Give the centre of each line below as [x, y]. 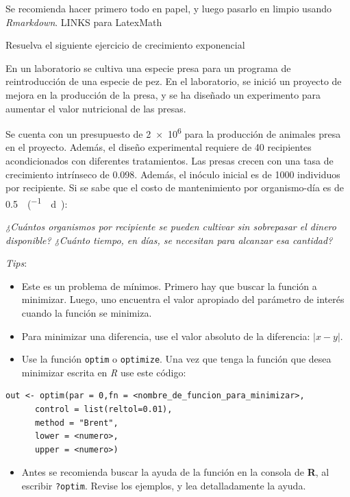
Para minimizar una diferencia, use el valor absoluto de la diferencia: [166, 336]
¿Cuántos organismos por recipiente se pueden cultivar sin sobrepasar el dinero [171, 227]
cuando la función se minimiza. [87, 313]
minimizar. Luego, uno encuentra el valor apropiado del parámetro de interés [183, 299]
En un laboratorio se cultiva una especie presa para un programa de [148, 68]
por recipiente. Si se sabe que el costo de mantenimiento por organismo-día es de [175, 187]
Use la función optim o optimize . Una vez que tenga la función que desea [176, 359]
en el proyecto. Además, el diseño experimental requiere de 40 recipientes [159, 147]
